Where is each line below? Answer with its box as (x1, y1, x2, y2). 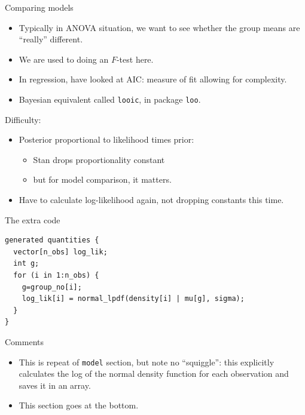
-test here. (116, 53, 154, 65)
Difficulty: (5, 113, 41, 125)
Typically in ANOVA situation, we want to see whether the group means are (19, 21, 300, 33)
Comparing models (5, 1, 74, 13)
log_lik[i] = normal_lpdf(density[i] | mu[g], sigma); (22, 294, 245, 303)
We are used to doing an (19, 53, 109, 65)
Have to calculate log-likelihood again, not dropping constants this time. (19, 193, 284, 205)
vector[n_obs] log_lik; (13, 247, 108, 256)
